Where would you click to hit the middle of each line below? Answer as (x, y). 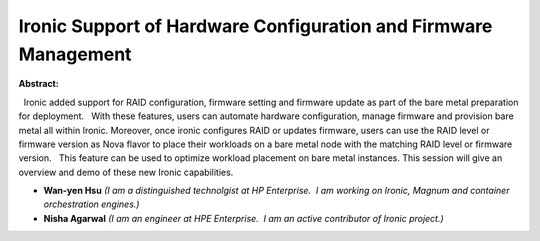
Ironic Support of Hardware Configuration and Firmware (255, 26)
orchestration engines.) (91, 204)
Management (75, 54)
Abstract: (38, 84)
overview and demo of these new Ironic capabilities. (126, 172)
